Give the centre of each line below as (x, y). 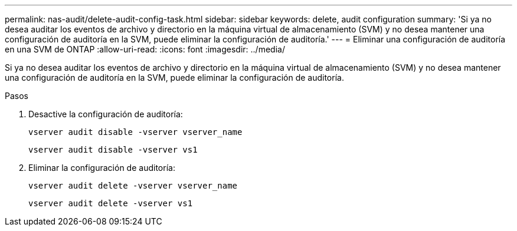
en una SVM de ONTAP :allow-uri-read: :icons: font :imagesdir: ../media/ (145, 49)
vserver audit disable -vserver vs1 (113, 150)
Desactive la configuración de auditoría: (106, 114)
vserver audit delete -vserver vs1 (111, 203)
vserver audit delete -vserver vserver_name (133, 186)
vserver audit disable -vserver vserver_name (135, 132)
